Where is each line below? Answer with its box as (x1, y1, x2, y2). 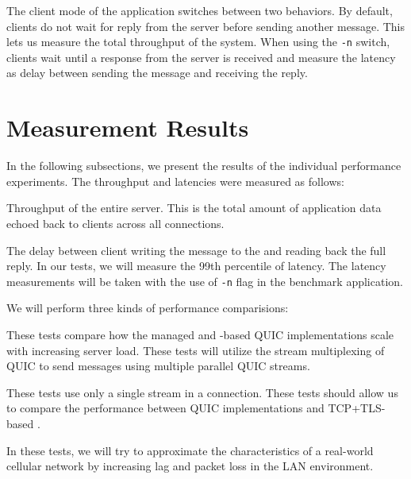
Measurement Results (6, 111, 249, 144)
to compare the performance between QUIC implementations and (6, 400, 325, 416)
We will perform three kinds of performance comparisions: (6, 299, 289, 316)
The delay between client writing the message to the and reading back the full (6, 241, 386, 258)
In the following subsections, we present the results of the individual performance (6, 157, 401, 174)
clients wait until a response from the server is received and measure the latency (6, 48, 396, 65)
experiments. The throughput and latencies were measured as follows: (6, 172, 344, 189)
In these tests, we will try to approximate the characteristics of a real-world (6, 442, 374, 458)
